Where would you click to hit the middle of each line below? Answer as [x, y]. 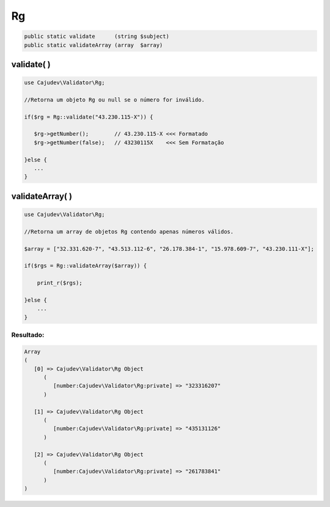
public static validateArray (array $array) [94, 45]
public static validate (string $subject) [97, 36]
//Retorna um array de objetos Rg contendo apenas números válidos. [129, 231]
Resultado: [28, 335]
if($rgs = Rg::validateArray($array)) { [85, 266]
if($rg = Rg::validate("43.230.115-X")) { [89, 117]
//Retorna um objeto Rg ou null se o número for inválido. [114, 100]
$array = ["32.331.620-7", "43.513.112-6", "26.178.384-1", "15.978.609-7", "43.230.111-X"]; [169, 249]
